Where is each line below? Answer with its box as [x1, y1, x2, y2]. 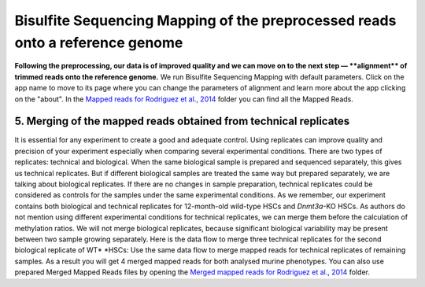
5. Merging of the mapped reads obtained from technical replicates [14, 115, 350, 128]
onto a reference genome [14, 34, 183, 51]
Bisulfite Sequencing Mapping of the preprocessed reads [14, 12, 397, 29]
